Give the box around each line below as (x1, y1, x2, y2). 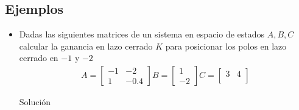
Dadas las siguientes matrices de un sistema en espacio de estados (19, 28, 265, 40)
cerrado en (19, 51, 58, 64)
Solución (19, 95, 51, 108)
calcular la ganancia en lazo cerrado (19, 39, 153, 52)
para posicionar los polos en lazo (165, 39, 287, 52)
